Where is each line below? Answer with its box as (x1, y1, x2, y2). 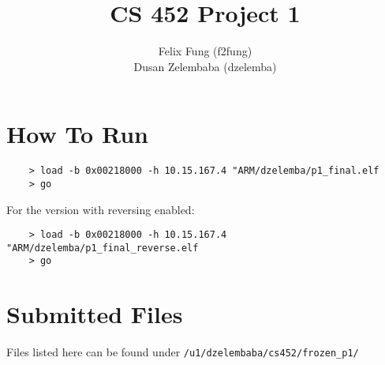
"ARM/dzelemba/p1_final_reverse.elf (6, 242, 199, 254)
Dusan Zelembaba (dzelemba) (133, 58, 277, 74)
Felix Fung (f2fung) (158, 43, 252, 59)
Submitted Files (6, 298, 183, 330)
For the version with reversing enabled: (6, 201, 195, 217)
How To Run (6, 118, 148, 150)
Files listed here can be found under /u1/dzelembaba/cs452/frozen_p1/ (6, 344, 359, 360)
